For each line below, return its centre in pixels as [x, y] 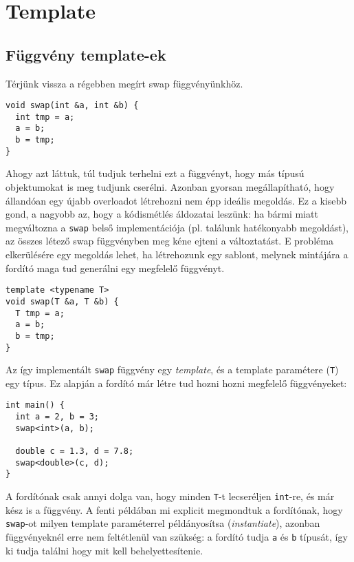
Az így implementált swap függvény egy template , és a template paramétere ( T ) [172, 370]
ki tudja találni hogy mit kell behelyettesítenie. [104, 550]
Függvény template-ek [86, 54]
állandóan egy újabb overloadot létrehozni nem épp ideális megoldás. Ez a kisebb [176, 200]
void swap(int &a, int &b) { [72, 106]
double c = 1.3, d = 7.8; [75, 451]
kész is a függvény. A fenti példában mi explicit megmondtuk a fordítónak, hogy [174, 509]
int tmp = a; [45, 117]
